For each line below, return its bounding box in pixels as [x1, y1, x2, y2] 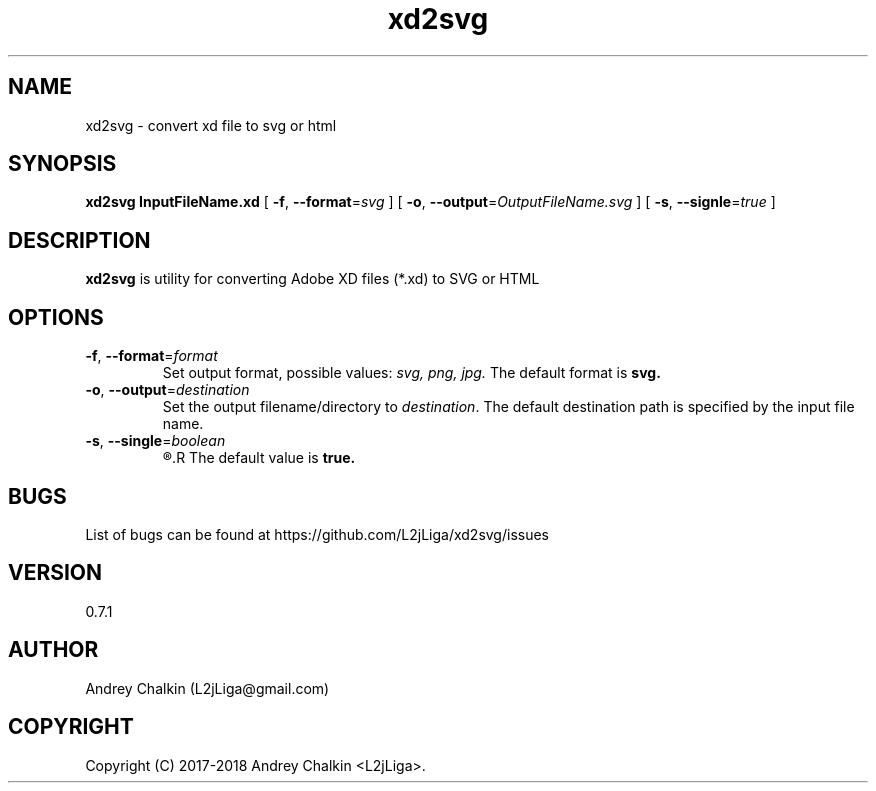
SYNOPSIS [8, 151, 117, 177]
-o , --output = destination [85, 381, 250, 399]
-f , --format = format [85, 347, 218, 365]
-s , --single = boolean [85, 432, 226, 450]
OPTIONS [8, 304, 104, 330]
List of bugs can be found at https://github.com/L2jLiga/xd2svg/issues [85, 525, 550, 543]
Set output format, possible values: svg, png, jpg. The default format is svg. [162, 364, 661, 382]
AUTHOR [8, 637, 99, 663]
